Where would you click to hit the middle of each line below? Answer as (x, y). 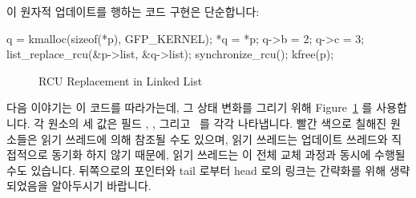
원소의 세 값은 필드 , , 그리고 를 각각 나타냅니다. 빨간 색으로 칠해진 (217, 123)
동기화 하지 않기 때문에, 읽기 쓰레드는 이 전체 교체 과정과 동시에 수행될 (228, 154)
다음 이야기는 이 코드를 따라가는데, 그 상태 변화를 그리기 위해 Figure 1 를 (190, 107)
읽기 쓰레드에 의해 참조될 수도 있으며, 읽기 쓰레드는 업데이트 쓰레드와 (214, 139)
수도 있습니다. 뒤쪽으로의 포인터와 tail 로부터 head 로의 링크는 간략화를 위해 (196, 170)
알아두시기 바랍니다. (101, 186)
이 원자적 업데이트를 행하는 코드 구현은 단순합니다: (133, 11)
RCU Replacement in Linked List (121, 80)
